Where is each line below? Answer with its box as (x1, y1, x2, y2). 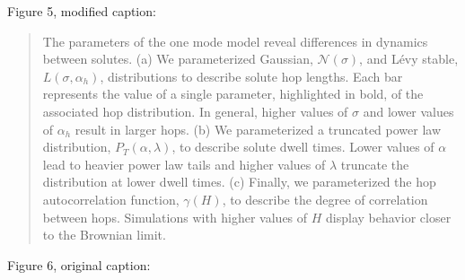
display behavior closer (326, 207, 452, 226)
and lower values (363, 101, 454, 120)
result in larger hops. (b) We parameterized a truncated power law (75, 119, 442, 138)
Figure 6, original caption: (7, 255, 151, 274)
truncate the (340, 154, 409, 173)
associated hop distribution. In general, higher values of (42, 101, 348, 120)
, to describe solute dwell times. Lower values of (171, 137, 434, 156)
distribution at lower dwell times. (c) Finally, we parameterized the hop (42, 172, 436, 191)
